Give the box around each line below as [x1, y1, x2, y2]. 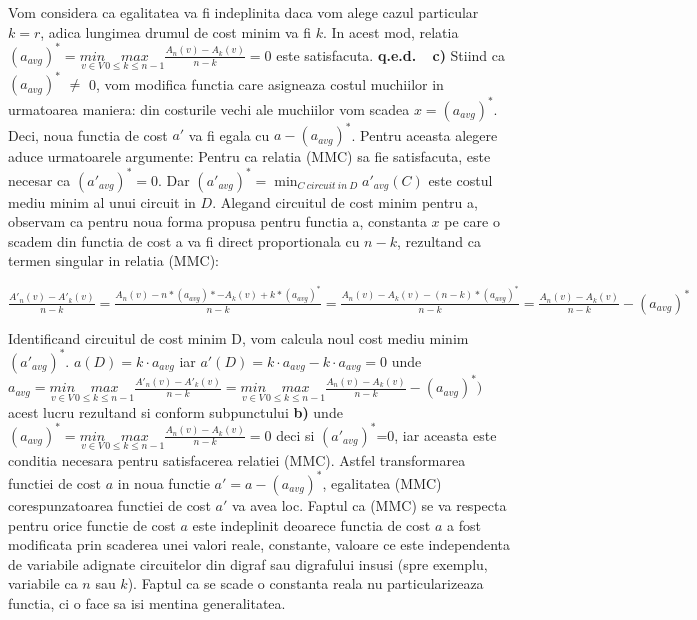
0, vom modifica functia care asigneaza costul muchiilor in [88, 73, 444, 94]
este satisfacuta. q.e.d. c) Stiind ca [276, 44, 506, 65]
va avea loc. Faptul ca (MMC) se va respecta [231, 494, 507, 515]
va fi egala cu [188, 124, 270, 145]
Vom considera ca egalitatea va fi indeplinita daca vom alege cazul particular [8, 2, 479, 22]
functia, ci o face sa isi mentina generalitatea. [8, 592, 286, 613]
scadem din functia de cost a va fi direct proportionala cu [8, 230, 360, 251]
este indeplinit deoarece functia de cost [192, 514, 431, 535]
